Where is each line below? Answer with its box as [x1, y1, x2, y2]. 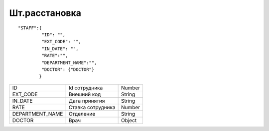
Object [121, 117, 137, 124]
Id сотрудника [68, 84, 103, 91]
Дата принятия [68, 97, 105, 104]
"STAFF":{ [18, 25, 42, 31]
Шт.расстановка [9, 7, 82, 18]
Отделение [68, 110, 96, 117]
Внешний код [68, 91, 101, 98]
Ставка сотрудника [68, 104, 116, 111]
